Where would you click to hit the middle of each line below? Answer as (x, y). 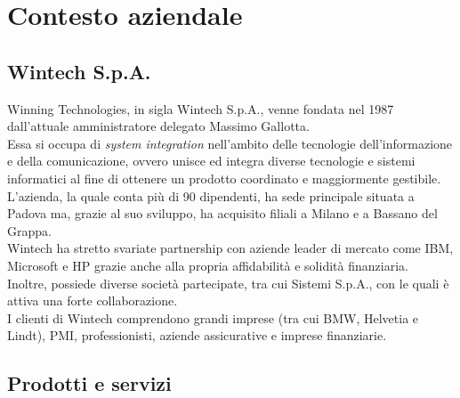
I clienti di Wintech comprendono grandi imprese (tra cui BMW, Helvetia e (213, 317)
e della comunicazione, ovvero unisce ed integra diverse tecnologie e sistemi (211, 161)
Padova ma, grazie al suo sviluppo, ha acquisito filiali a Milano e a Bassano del (222, 213)
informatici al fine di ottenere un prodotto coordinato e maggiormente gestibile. (224, 178)
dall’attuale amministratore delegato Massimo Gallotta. (158, 126)
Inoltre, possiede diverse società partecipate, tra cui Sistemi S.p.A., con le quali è (228, 283)
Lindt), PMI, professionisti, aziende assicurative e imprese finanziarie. (197, 335)
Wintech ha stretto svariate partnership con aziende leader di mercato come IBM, (230, 248)
